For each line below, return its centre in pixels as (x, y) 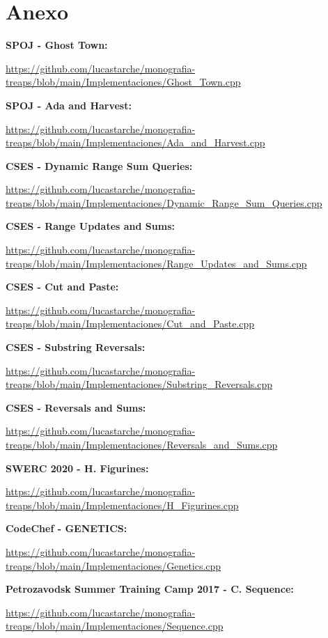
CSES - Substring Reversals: (76, 347)
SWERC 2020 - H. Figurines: (77, 468)
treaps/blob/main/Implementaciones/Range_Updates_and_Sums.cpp (156, 263)
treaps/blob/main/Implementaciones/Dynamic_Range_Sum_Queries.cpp (164, 202)
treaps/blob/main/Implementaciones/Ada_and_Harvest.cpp (135, 142)
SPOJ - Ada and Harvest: (69, 105)
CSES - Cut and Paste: (62, 287)
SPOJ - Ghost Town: (57, 45)
